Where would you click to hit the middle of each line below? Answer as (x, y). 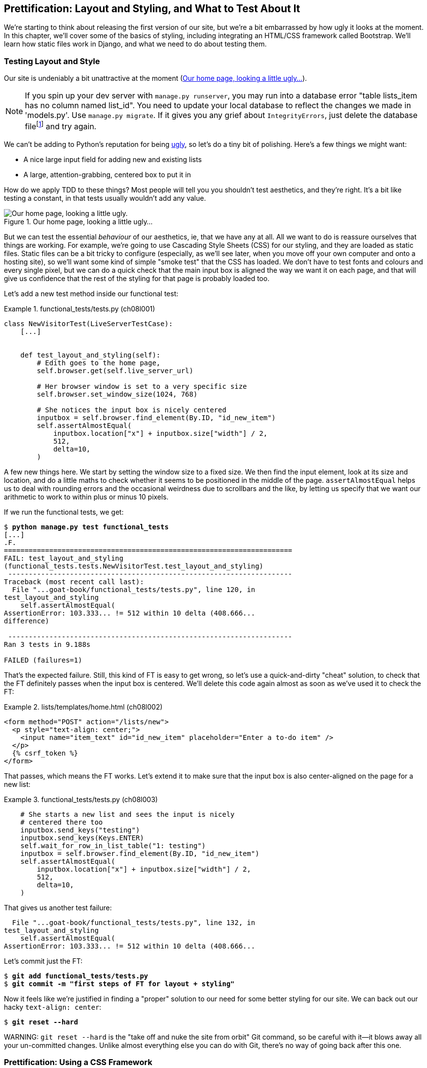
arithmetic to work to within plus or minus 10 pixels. (86, 497)
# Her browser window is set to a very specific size (142, 386)
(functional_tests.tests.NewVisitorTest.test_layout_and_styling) (134, 566)
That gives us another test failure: (58, 907)
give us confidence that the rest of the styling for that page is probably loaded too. (137, 278)
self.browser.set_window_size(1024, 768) (117, 394)
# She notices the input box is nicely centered (132, 410)
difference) (27, 621)
